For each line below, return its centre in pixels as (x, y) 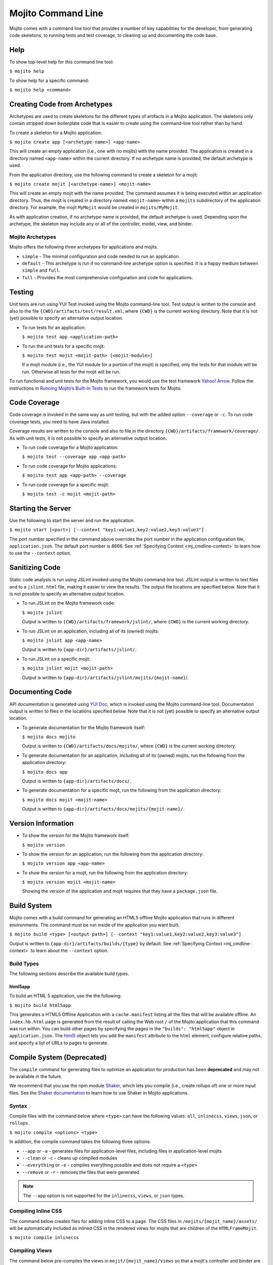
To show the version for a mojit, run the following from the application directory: (105, 872)
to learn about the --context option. (70, 950)
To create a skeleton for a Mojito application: (56, 133)
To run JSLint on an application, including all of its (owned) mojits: (90, 631)
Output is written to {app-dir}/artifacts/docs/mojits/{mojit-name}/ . (103, 809)
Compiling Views (31, 1251)
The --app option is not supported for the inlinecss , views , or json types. (104, 1195)
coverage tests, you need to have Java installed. (60, 421)
